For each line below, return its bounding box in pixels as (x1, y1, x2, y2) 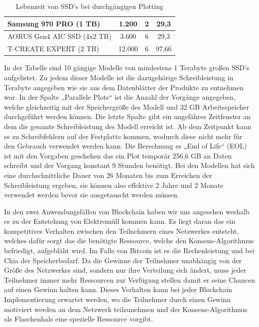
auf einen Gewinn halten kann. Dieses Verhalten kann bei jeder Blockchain (4, 284, 233, 295)
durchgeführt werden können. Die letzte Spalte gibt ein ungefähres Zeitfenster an (4, 111, 251, 122)
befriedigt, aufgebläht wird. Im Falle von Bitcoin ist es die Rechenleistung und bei (4, 245, 255, 256)
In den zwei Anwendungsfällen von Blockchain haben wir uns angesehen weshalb (4, 206, 250, 216)
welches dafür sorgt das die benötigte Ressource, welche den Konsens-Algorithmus (4, 235, 254, 246)
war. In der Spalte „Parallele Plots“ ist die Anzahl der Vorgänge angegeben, (4, 92, 236, 102)
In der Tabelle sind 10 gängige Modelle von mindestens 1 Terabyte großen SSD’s (4, 62, 250, 73)
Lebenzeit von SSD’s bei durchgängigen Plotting (15, 1, 163, 11)
